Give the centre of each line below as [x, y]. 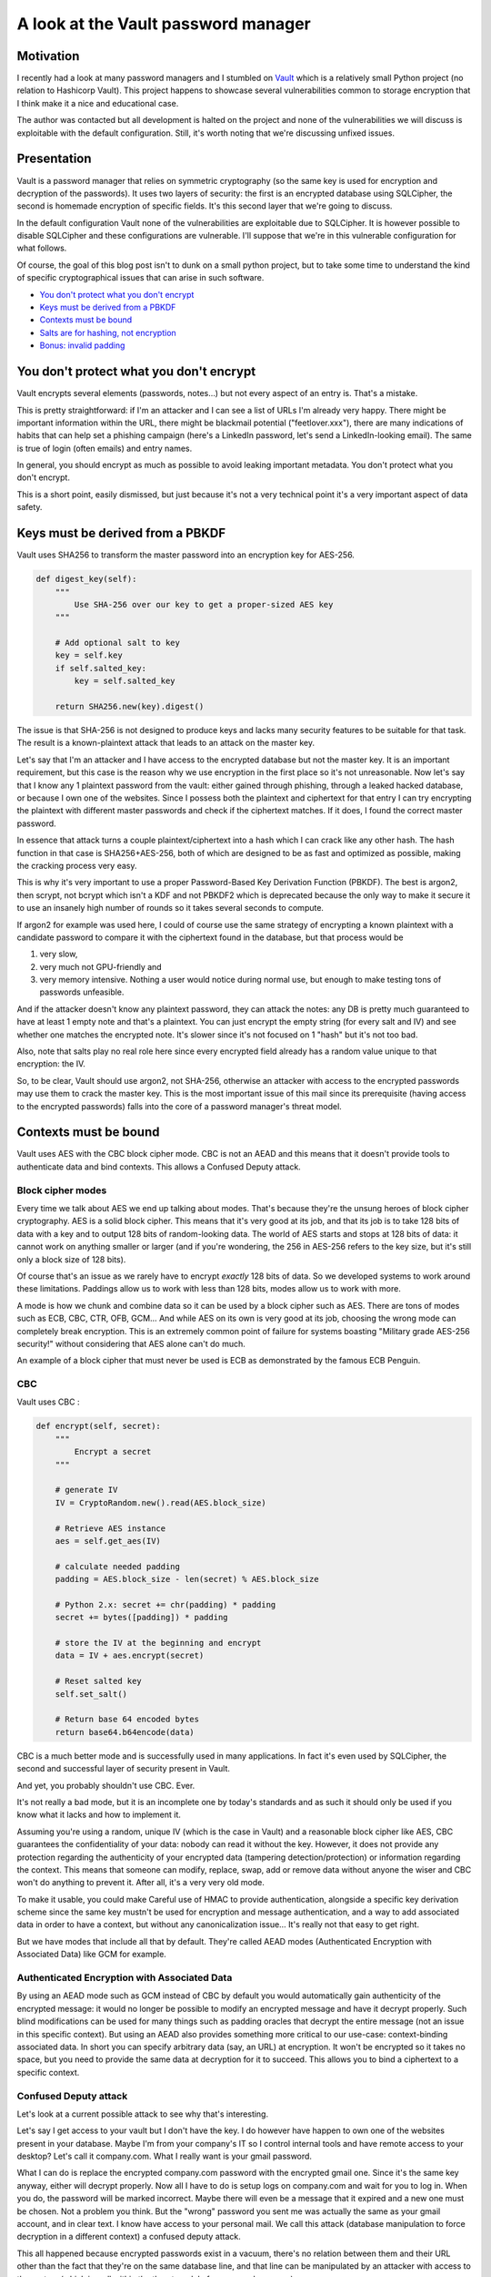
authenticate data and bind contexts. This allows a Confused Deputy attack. [159, 1167]
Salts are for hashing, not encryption [108, 332]
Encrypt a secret [113, 1452]
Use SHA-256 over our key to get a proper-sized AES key [204, 604]
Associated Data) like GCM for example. [92, 1955]
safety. [30, 507]
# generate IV [86, 1490]
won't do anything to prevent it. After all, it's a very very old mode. [141, 1883]
